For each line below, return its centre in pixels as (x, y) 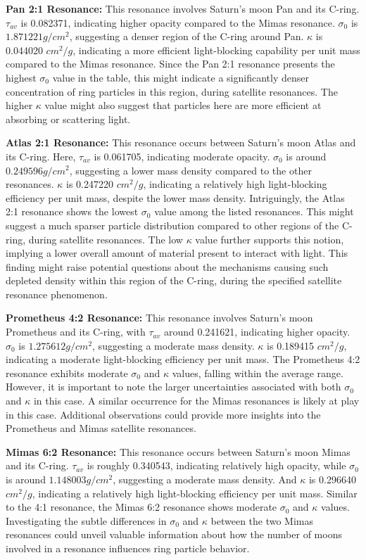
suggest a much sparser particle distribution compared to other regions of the (172, 225)
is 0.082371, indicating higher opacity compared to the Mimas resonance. (178, 22)
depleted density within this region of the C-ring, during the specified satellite (174, 280)
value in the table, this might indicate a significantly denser (181, 77)
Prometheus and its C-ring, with (76, 332)
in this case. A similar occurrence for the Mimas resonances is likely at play (196, 401)
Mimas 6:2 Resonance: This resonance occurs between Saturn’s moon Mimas (178, 451)
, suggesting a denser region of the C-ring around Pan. (187, 36)
